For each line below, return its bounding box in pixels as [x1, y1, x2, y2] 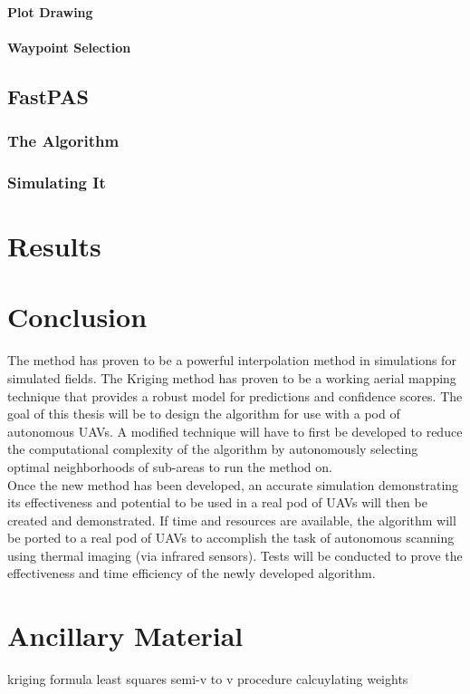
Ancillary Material [7, 617, 244, 654]
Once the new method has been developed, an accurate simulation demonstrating [7, 475, 459, 494]
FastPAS [7, 82, 90, 110]
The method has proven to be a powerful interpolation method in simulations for [7, 351, 456, 370]
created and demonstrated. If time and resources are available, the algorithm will [7, 510, 456, 529]
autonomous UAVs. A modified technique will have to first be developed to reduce [7, 421, 463, 440]
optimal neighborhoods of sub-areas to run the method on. [7, 457, 332, 476]
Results [7, 227, 101, 265]
